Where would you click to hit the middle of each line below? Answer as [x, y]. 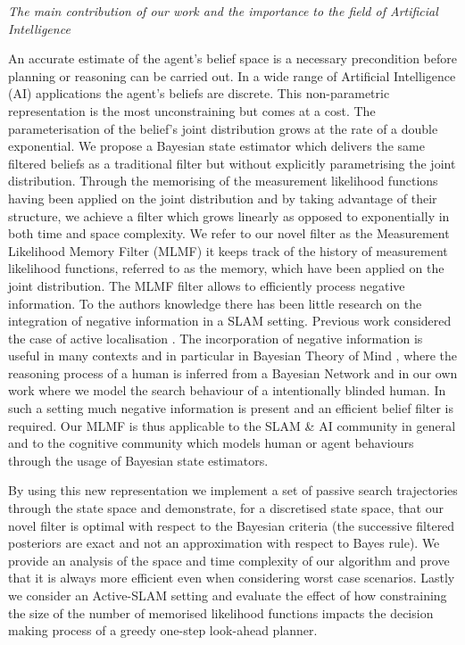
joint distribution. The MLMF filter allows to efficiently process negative [207, 285]
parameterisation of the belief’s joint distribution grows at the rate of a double [223, 128]
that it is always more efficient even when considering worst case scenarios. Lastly [232, 578]
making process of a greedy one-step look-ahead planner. [163, 630]
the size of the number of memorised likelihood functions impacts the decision [221, 612]
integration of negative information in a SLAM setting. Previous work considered [230, 321]
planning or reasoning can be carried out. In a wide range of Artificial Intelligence [232, 75]
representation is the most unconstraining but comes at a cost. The [192, 110]
